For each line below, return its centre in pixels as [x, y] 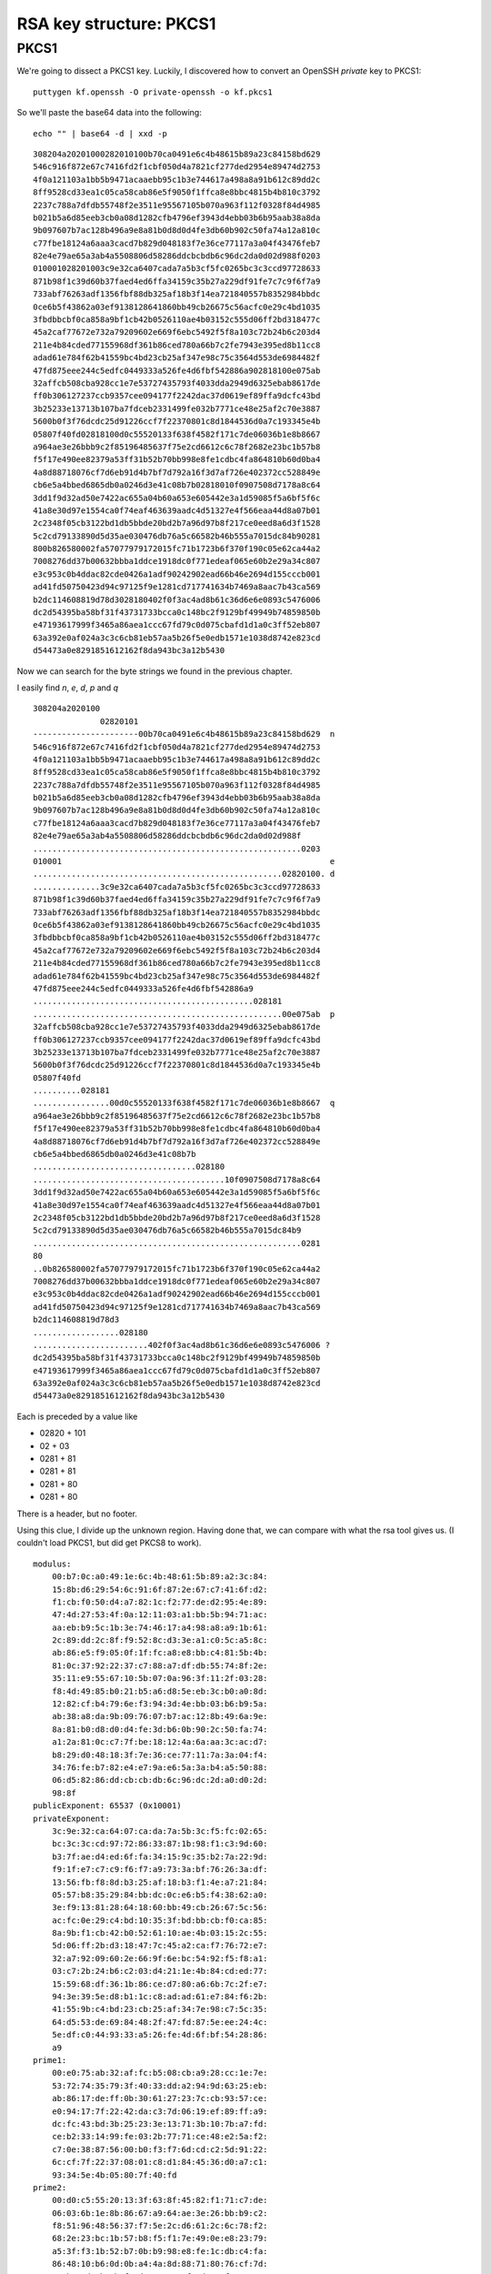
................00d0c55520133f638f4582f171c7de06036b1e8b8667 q [184, 1103]
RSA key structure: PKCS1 [116, 24]
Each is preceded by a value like [77, 1416]
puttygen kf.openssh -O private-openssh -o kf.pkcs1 [153, 92]
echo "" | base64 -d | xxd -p [100, 133]
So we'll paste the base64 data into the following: [109, 113]
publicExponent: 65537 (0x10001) [107, 1806]
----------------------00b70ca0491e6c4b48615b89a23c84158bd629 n [184, 734]
